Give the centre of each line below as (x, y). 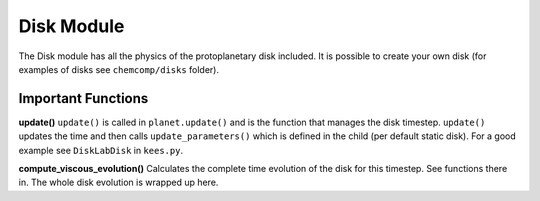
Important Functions (83, 98)
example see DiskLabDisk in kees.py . (101, 150)
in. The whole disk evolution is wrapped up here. (118, 182)
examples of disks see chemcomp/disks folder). (119, 69)
